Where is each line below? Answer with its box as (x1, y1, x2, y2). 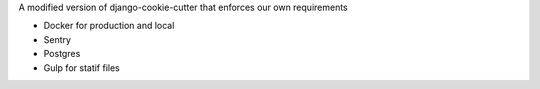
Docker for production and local (43, 20, 175, 32)
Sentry (43, 33, 72, 45)
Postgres (43, 48, 81, 60)
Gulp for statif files (43, 61, 120, 74)
